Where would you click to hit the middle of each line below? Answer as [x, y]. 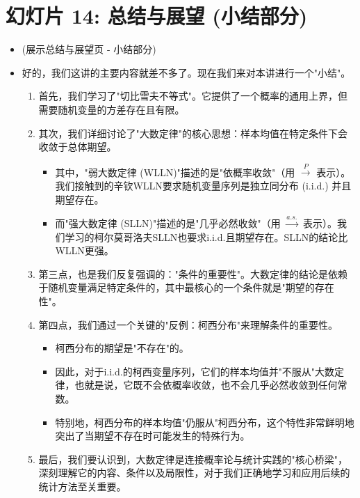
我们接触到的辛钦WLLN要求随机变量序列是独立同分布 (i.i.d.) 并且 [203, 186]
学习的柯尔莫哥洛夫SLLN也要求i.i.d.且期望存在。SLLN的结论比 [206, 236]
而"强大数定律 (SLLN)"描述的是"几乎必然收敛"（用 [168, 223]
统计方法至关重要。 [82, 486]
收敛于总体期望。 [77, 147]
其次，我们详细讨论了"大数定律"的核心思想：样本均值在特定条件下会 [193, 133]
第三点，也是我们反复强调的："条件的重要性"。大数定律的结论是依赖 [193, 273]
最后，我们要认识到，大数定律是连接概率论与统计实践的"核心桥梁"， [193, 459]
